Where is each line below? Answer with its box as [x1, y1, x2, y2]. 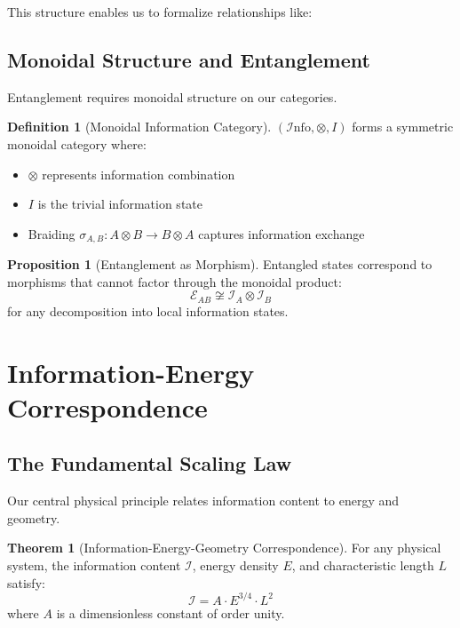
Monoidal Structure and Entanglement [7, 45, 370, 73]
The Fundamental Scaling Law [7, 449, 292, 477]
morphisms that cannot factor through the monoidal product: [7, 272, 342, 290]
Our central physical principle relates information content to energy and [7, 491, 400, 510]
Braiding [28, 224, 75, 242]
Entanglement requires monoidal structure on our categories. [7, 87, 337, 106]
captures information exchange [198, 224, 365, 242]
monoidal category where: [7, 134, 147, 153]
